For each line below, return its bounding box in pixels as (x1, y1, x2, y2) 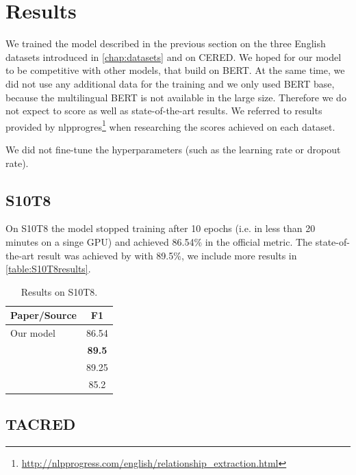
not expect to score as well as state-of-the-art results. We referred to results (5, 103, 322, 118)
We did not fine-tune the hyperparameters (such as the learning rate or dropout (5, 142, 341, 156)
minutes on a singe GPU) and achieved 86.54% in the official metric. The (5, 234, 313, 248)
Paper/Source (10, 308, 77, 322)
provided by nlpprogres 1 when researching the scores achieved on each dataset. (5, 117, 335, 133)
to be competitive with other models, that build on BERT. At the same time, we (5, 63, 345, 77)
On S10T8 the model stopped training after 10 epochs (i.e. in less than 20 (5, 221, 316, 235)
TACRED (5, 413, 76, 435)
